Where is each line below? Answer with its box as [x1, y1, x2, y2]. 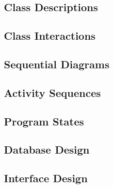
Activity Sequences [4, 85, 101, 100]
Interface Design [4, 171, 88, 186]
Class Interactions [4, 28, 96, 43]
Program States [4, 113, 84, 128]
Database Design [4, 142, 90, 157]
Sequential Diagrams [4, 56, 110, 71]
